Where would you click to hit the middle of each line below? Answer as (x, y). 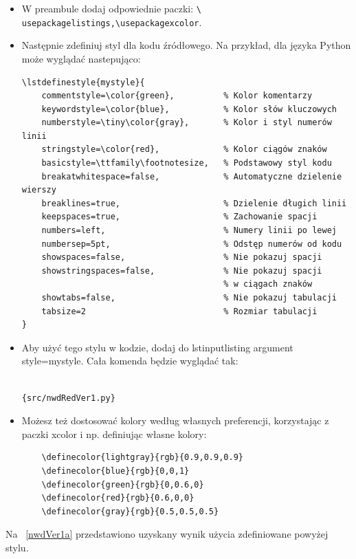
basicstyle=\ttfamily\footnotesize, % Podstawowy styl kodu (187, 163)
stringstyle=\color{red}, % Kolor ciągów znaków (184, 150)
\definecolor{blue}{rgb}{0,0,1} (115, 471)
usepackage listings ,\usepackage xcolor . (112, 22)
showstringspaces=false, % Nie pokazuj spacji (182, 271)
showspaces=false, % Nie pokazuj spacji (182, 257)
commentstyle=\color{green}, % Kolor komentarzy (177, 96)
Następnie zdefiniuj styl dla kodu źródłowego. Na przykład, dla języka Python (186, 45)
